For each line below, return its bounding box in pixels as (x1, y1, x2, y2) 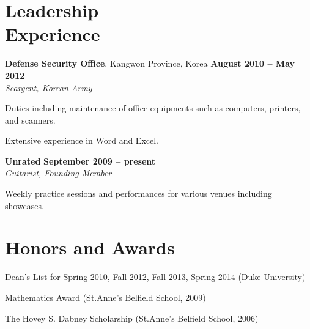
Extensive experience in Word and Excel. (5, 134, 159, 147)
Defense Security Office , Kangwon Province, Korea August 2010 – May (5, 57, 295, 70)
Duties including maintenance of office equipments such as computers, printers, (5, 102, 301, 114)
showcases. (5, 199, 44, 212)
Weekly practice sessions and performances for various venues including (5, 187, 272, 200)
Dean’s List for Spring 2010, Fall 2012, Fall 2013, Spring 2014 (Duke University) (5, 270, 306, 283)
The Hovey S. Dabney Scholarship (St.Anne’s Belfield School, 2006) (5, 311, 259, 324)
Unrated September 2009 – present (5, 154, 156, 167)
